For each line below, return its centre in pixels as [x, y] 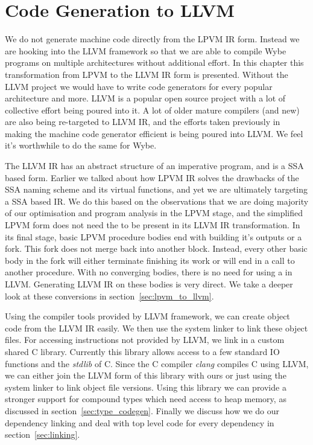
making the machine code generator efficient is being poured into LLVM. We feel [154, 133]
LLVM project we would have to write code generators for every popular [139, 86]
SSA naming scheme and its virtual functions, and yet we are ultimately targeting [156, 189]
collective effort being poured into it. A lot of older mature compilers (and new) [152, 110]
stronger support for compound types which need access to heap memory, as [146, 399]
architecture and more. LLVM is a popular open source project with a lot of [145, 98]
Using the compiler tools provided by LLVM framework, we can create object [147, 316]
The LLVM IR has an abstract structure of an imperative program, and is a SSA [154, 166]
